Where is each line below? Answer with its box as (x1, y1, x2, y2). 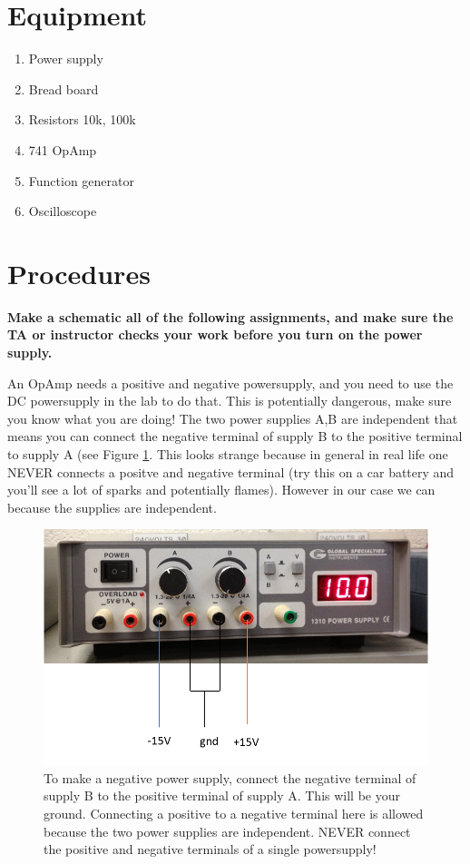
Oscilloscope (28, 201, 97, 221)
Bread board (28, 79, 99, 98)
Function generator (28, 171, 134, 190)
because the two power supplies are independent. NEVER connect (44, 821, 411, 840)
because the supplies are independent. (7, 497, 217, 516)
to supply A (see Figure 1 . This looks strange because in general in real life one (7, 444, 448, 463)
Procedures (7, 254, 151, 291)
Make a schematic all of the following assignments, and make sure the (7, 307, 454, 326)
